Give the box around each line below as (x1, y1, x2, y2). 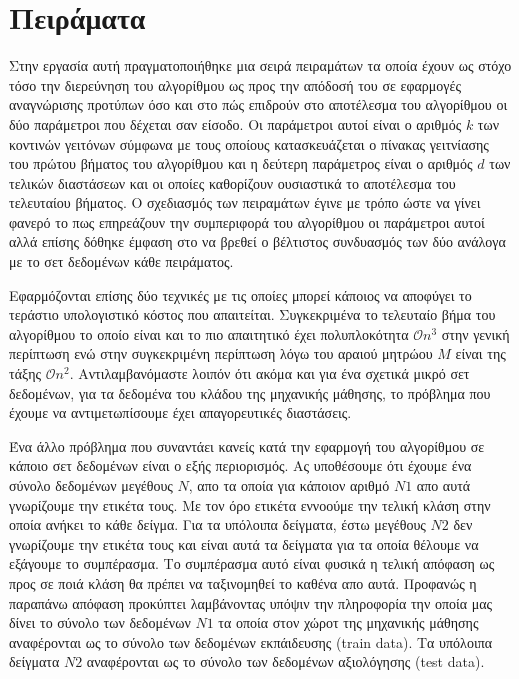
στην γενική (441, 323, 510, 344)
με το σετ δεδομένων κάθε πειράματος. (9, 251, 234, 272)
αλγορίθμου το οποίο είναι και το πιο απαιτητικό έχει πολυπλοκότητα (9, 323, 409, 344)
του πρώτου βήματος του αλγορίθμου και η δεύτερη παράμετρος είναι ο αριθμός (9, 153, 473, 174)
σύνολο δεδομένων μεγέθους (9, 475, 173, 495)
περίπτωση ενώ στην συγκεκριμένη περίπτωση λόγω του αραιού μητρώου (9, 343, 433, 364)
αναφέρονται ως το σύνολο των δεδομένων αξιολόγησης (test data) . (86, 651, 485, 672)
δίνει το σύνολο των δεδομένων (9, 612, 191, 633)
